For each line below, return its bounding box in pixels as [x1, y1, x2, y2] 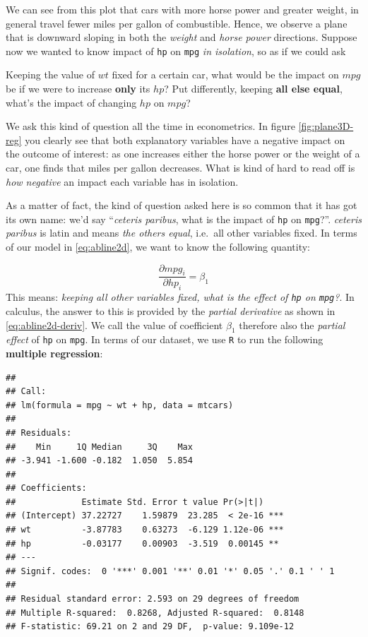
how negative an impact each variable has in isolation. [6, 174, 239, 189]
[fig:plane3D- [298, 119, 354, 133]
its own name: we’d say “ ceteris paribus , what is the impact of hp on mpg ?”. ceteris [6, 211, 362, 226]
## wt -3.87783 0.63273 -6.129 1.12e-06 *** [6, 525, 284, 535]
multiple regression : [6, 345, 103, 360]
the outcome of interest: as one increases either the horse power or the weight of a [6, 146, 360, 161]
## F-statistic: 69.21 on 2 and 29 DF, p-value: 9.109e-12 [6, 621, 295, 632]
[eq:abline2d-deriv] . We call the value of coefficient [6, 317, 223, 332]
